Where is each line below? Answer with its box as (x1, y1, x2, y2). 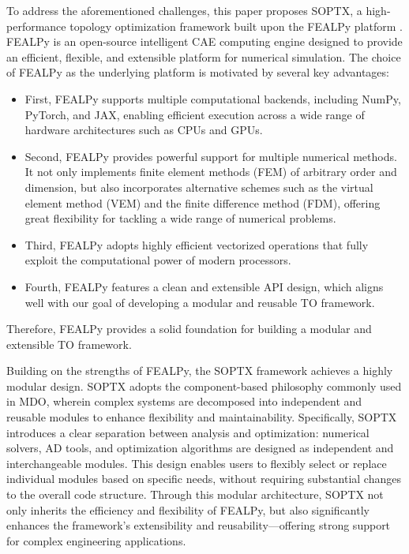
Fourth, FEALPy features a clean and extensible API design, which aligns (24, 278, 384, 294)
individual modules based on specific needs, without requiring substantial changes (6, 470, 401, 487)
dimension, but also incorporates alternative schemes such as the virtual (24, 178, 373, 195)
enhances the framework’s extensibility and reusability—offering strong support (6, 517, 391, 533)
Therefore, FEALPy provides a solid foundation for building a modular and (6, 320, 372, 337)
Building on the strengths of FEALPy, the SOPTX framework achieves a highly (6, 362, 393, 379)
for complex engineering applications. (6, 532, 186, 548)
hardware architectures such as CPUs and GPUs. (24, 122, 263, 138)
